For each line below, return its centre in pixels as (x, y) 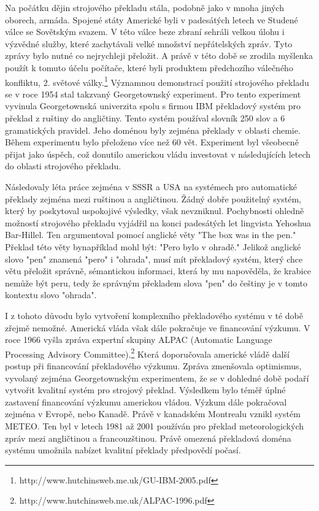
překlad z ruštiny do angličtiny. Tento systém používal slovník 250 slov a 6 (145, 118)
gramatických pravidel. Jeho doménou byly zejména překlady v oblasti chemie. (153, 130)
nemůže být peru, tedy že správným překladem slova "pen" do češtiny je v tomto (156, 282)
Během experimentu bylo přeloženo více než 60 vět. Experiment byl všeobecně (152, 142)
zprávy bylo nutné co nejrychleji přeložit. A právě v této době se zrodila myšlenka (159, 56)
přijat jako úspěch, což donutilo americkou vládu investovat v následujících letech (158, 154)
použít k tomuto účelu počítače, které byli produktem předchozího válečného (149, 67)
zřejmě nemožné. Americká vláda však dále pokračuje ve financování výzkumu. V (158, 327)
